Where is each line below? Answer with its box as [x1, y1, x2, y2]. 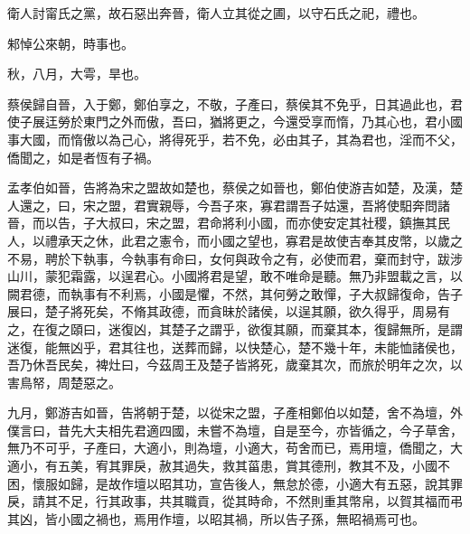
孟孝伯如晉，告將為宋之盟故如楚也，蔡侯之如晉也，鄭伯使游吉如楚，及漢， [7, 178, 450, 197]
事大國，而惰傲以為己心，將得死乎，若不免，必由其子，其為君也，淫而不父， [7, 129, 463, 148]
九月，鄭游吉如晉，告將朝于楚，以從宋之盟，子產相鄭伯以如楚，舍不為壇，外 [7, 403, 463, 422]
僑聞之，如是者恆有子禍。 [7, 147, 159, 166]
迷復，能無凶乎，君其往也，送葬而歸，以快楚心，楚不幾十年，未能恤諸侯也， [7, 337, 463, 356]
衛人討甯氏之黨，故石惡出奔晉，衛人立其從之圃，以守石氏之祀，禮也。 [7, 4, 425, 22]
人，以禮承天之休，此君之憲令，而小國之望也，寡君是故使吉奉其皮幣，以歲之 [7, 230, 463, 249]
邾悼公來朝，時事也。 [7, 33, 134, 52]
